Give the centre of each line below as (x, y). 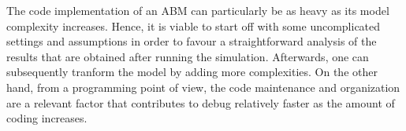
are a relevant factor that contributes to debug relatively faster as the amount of (201, 102)
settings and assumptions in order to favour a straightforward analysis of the (192, 41)
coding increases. (47, 118)
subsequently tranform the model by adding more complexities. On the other (192, 72)
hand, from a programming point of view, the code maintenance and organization (203, 87)
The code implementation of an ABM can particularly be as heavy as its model (198, 10)
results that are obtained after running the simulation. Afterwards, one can (188, 56)
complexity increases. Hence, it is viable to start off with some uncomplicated (194, 25)
